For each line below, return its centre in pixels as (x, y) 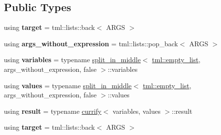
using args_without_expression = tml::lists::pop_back (91, 43)
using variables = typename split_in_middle (72, 60)
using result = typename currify (53, 111)
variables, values (136, 111)
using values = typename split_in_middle (68, 85)
